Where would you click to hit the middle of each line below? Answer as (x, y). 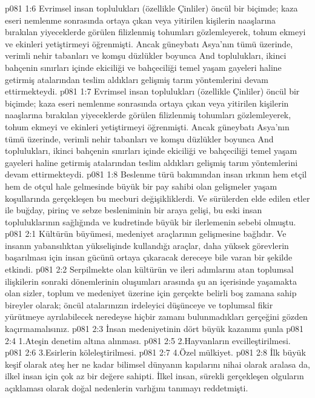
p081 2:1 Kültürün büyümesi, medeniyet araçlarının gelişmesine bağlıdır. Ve (146, 234)
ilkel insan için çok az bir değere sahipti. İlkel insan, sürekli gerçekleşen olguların (154, 376)
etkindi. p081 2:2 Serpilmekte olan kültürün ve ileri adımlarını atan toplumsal (149, 269)
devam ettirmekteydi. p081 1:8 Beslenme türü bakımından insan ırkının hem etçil (156, 174)
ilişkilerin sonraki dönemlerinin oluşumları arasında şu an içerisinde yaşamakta (151, 281)
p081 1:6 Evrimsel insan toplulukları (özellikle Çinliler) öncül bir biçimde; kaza (151, 8)
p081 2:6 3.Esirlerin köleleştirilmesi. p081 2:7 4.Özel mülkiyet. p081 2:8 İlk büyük (155, 352)
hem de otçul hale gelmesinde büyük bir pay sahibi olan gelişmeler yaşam (141, 186)
